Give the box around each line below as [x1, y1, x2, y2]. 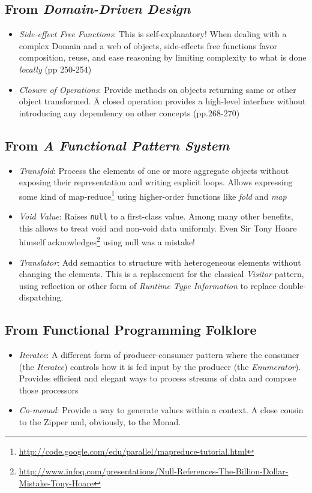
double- [279, 279, 307, 291]
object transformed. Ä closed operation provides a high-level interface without [19, 95, 306, 107]
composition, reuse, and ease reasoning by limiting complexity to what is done [19, 51, 307, 64]
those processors [19, 383, 79, 396]
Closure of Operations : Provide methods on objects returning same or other [19, 83, 296, 95]
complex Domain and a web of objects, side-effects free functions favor [19, 39, 278, 52]
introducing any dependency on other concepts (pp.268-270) [19, 106, 240, 119]
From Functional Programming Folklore [5, 320, 257, 339]
